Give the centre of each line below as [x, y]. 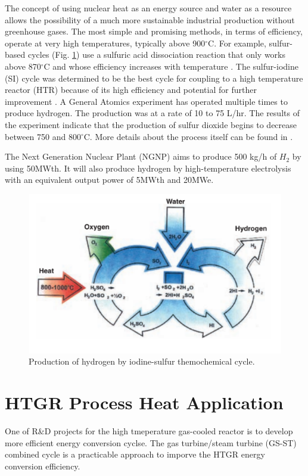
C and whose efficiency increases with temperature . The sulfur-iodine [171, 66]
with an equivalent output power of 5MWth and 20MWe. [109, 180]
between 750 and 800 [43, 136]
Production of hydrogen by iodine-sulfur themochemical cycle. [142, 361]
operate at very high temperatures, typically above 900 [105, 43]
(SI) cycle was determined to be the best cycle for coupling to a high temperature [154, 78]
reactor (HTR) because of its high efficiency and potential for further [131, 90]
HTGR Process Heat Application [144, 402]
